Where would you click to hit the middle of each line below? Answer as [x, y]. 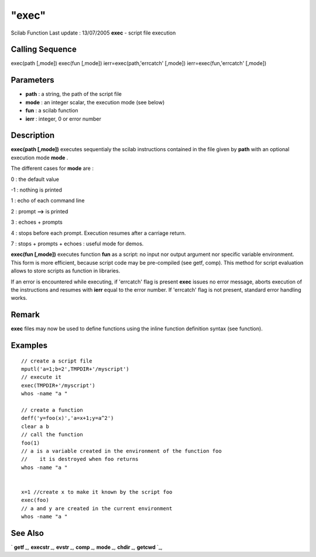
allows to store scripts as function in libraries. [66, 271]
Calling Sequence [44, 49]
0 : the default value [35, 179]
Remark [25, 315]
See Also [27, 533]
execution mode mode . [39, 158]
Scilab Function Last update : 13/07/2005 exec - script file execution [93, 33]
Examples [29, 346]
